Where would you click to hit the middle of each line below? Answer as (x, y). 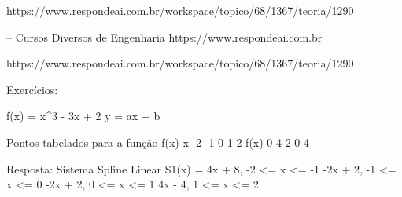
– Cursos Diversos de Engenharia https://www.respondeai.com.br (164, 36)
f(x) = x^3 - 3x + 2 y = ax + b (83, 116)
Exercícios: (32, 89)
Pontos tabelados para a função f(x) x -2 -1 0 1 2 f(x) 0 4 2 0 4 (158, 142)
